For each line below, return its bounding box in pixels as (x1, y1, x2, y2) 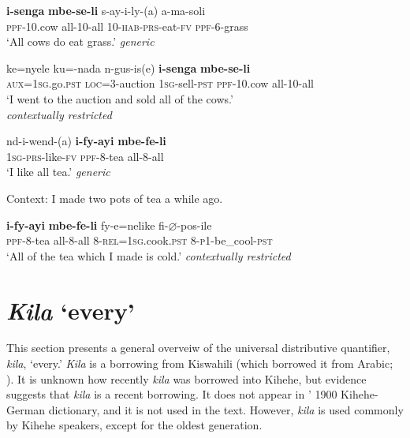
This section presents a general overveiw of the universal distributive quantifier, (6, 339, 390, 356)
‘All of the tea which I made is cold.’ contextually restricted (6, 247, 291, 264)
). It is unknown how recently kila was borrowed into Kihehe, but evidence (6, 370, 367, 387)
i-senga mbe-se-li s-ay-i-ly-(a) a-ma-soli (6, 2, 206, 18)
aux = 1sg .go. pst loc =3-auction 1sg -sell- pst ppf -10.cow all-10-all (6, 75, 314, 92)
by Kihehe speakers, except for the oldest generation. (6, 417, 263, 433)
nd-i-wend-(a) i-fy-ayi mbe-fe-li (6, 133, 166, 149)
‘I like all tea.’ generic (6, 163, 110, 180)
